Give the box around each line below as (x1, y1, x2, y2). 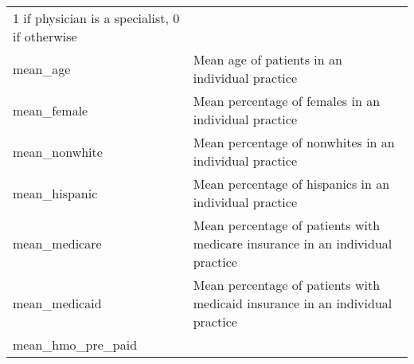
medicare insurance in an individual (193, 234, 393, 252)
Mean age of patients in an (193, 50, 342, 68)
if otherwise (13, 27, 77, 45)
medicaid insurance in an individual (193, 294, 393, 312)
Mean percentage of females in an (193, 92, 381, 110)
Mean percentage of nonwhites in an (193, 133, 395, 151)
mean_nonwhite (13, 142, 103, 161)
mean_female (13, 100, 88, 119)
